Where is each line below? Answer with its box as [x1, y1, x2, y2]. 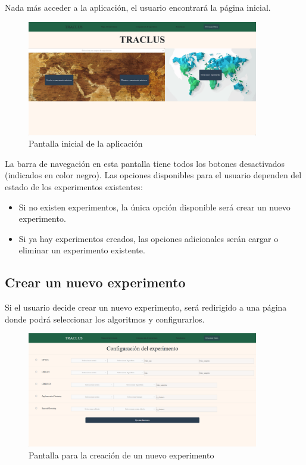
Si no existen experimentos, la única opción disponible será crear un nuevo [18, 200, 291, 213]
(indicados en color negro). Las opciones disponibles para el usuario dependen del [5, 169, 302, 181]
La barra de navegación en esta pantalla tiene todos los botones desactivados [5, 157, 285, 169]
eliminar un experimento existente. [18, 244, 145, 256]
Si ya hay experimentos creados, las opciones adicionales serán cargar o [18, 232, 279, 244]
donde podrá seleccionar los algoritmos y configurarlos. [5, 312, 205, 325]
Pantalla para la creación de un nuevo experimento [29, 449, 214, 461]
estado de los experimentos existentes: [5, 181, 143, 193]
